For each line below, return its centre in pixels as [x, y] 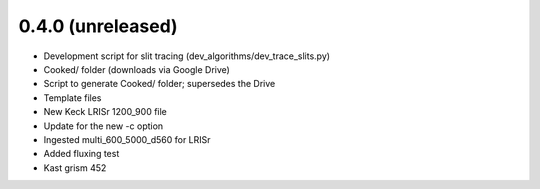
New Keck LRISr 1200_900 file [105, 112]
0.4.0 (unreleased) [98, 26]
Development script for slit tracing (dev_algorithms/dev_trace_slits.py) [186, 56]
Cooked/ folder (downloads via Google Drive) [136, 69]
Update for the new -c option [103, 126]
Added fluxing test [81, 154]
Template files [72, 97]
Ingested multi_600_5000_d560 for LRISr [127, 139]
